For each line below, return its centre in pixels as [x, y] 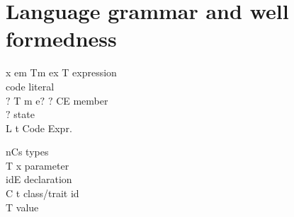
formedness [61, 39]
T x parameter [38, 165]
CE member [82, 100]
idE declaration [39, 179]
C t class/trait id [43, 193]
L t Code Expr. [39, 128]
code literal [30, 86]
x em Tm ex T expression [61, 72]
